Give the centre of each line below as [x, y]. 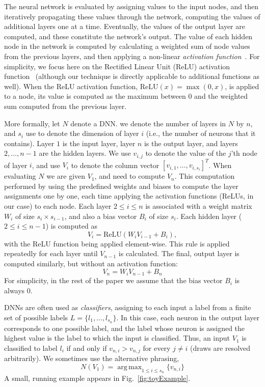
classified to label [31, 348]
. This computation [205, 176]
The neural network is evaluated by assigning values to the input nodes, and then [131, 6]
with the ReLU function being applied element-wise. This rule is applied [117, 243]
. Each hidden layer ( [209, 216]
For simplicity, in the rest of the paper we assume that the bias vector [113, 280]
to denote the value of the [186, 153]
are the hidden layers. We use [85, 153]
